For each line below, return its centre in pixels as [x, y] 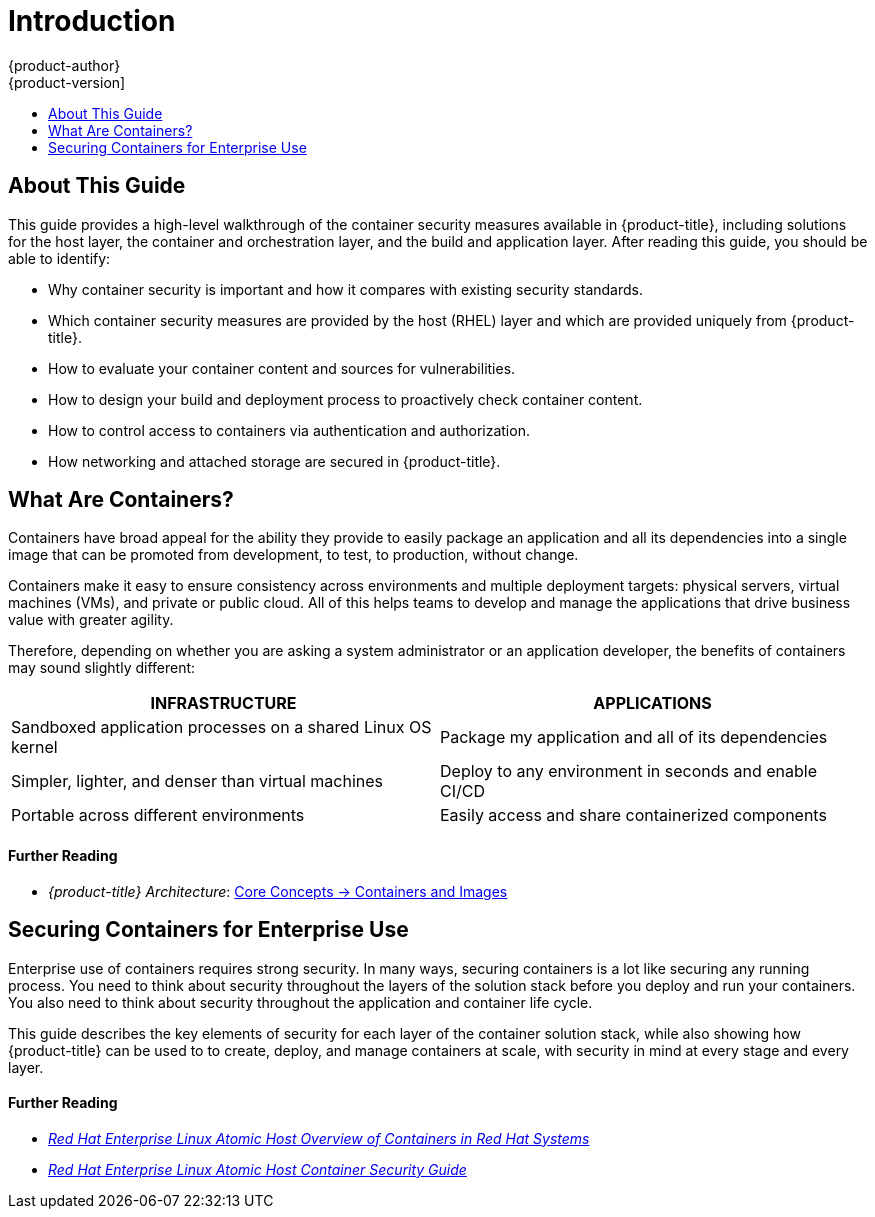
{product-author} [64, 65]
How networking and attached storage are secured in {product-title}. [274, 461]
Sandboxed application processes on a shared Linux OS [221, 727]
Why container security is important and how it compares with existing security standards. [346, 289]
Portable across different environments [158, 815]
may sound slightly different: [102, 668]
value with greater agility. [91, 620]
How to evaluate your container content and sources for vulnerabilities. [282, 368]
